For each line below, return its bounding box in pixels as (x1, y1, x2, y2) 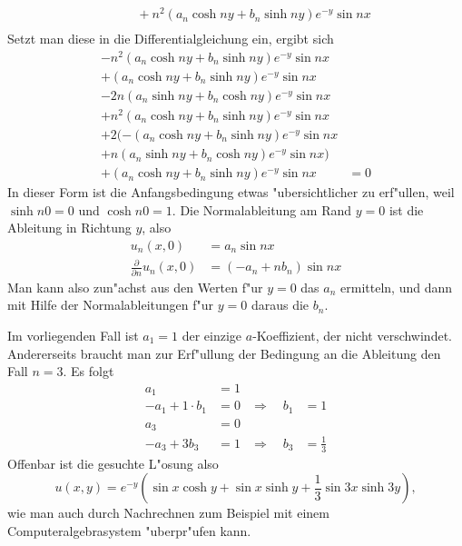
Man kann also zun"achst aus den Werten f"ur (7, 277, 263, 296)
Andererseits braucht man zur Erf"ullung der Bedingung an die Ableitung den (7, 343, 441, 362)
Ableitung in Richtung (7, 218, 132, 237)
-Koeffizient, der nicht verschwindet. (252, 325, 452, 344)
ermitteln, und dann (340, 277, 452, 296)
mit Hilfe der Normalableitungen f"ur (7, 295, 214, 314)
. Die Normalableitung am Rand (172, 200, 352, 219)
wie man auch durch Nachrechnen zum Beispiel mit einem (7, 503, 329, 522)
